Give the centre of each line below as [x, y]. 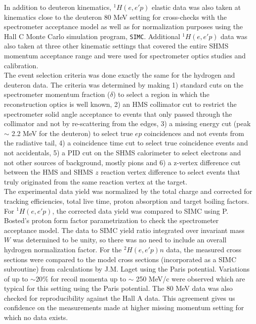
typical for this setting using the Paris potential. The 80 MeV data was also [118, 288]
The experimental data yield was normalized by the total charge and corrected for [128, 191]
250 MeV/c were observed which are [191, 278]
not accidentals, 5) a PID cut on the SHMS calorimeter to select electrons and [123, 152]
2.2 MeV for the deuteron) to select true [72, 133]
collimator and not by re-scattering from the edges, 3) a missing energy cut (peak [128, 123]
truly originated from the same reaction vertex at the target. [96, 181]
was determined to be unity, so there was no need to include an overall [120, 240]
